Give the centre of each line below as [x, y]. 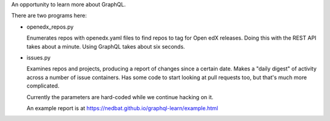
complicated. [43, 86]
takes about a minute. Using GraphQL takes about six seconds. [106, 46]
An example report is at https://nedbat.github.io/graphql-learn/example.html [122, 108]
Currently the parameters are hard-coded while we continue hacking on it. [120, 97]
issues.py [39, 57]
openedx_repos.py [50, 27]
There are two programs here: [49, 16]
